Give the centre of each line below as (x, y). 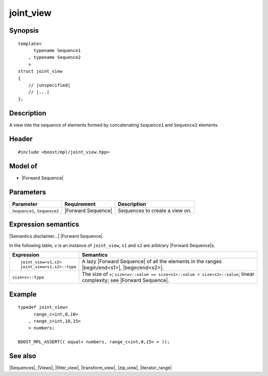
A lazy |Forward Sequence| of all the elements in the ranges (152, 262)
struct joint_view (40, 71)
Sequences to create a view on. (155, 211)
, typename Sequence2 (55, 57)
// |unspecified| (49, 85)
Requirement (80, 204)
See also (23, 356)
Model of (23, 166)
